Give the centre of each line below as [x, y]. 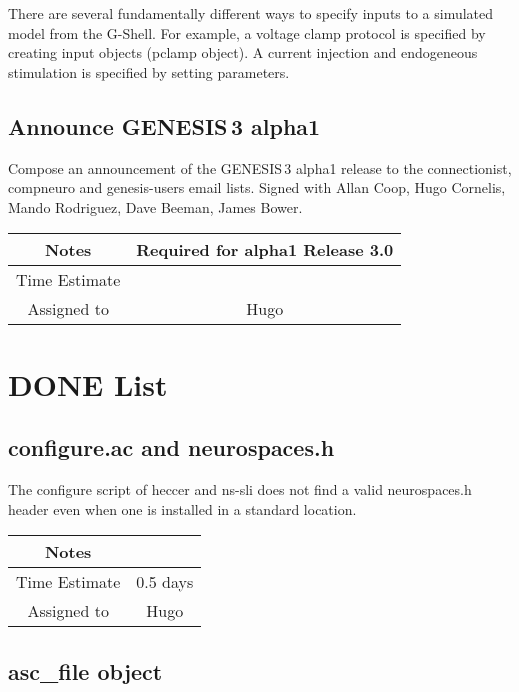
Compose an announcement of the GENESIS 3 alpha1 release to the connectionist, [260, 167]
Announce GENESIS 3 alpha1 [164, 125]
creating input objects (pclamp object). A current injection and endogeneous [243, 52]
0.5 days [165, 582]
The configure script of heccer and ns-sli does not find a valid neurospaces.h [240, 488]
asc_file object [85, 670]
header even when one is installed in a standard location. [182, 508]
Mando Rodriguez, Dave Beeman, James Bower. [155, 206]
